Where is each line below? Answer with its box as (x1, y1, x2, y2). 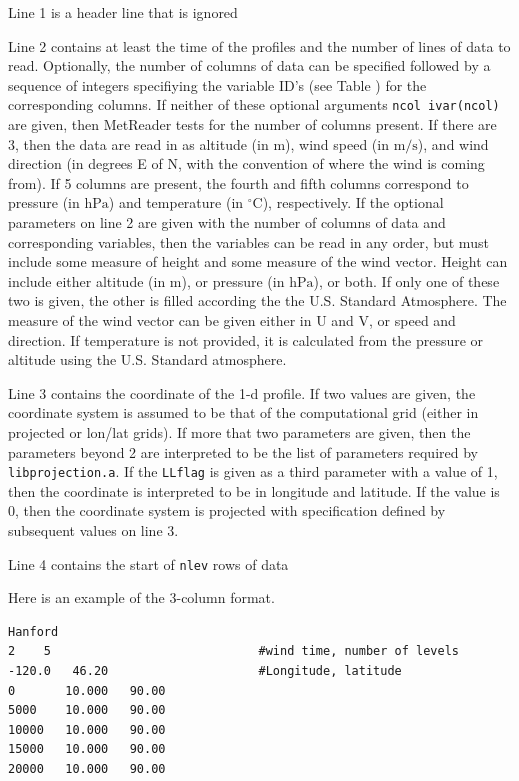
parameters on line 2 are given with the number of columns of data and (8, 212, 446, 232)
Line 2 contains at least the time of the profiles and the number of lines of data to (8, 35, 511, 56)
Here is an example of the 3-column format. (8, 587, 275, 608)
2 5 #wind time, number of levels (8, 644, 460, 659)
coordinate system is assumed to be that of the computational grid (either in (8, 402, 479, 423)
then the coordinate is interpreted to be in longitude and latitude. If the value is (8, 480, 500, 501)
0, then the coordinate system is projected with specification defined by (8, 500, 446, 521)
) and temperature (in (108, 192, 244, 213)
